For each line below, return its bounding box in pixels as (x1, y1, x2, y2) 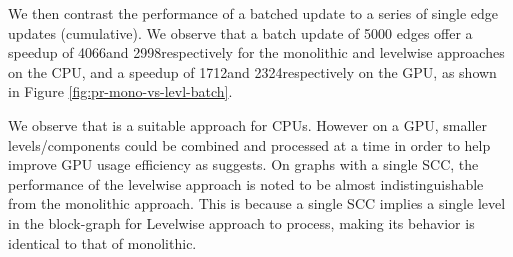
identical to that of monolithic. (8, 232, 197, 253)
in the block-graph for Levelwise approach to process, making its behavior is (8, 212, 475, 233)
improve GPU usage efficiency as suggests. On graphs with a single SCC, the (8, 154, 479, 175)
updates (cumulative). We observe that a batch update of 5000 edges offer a (8, 22, 473, 43)
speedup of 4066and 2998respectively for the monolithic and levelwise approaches (8, 42, 505, 63)
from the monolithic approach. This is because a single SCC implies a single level (8, 193, 506, 214)
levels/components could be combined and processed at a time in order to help (8, 134, 491, 155)
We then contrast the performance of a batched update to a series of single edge (8, 3, 499, 23)
